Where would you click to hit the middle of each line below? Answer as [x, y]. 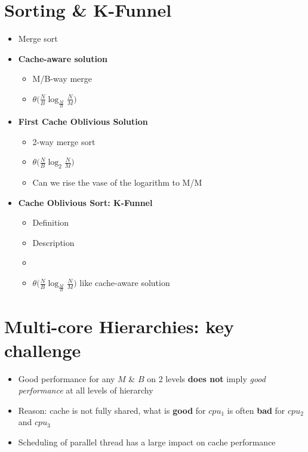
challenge [43, 350]
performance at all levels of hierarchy [86, 390]
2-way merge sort [64, 141]
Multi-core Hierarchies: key [119, 326]
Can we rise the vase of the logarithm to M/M [117, 182]
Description [53, 242]
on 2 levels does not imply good [206, 378]
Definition [51, 222]
